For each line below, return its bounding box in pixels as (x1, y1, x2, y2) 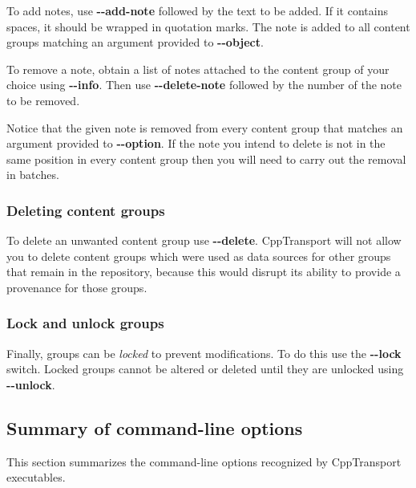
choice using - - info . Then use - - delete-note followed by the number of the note (6, 76, 402, 93)
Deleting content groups (6, 200, 165, 220)
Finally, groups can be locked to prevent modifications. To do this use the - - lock (6, 344, 402, 361)
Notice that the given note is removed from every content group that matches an (6, 119, 403, 136)
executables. (6, 469, 66, 486)
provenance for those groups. (6, 279, 147, 295)
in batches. (6, 166, 59, 183)
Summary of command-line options (6, 415, 303, 440)
